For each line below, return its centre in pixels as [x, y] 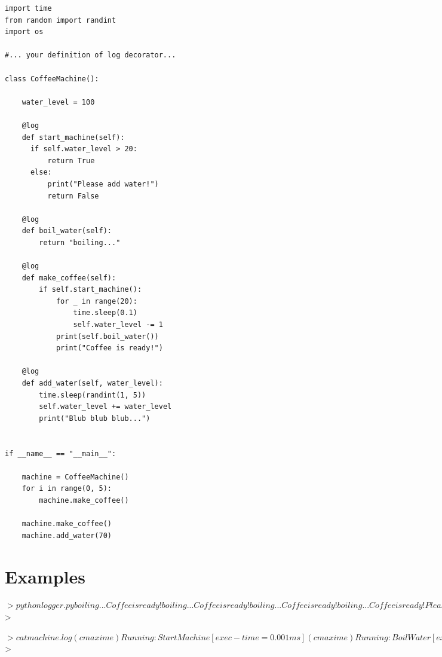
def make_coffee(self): [69, 278]
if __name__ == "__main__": [61, 453]
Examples [45, 576]
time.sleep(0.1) [105, 313]
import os [24, 32]
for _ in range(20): [96, 301]
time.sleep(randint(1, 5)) [93, 395]
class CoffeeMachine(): [52, 79]
